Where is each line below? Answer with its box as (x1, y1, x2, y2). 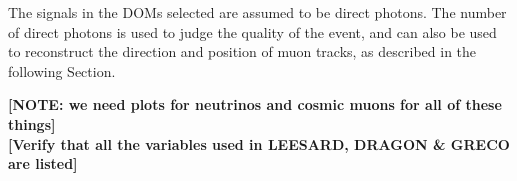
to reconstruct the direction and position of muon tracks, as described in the (8, 41, 477, 62)
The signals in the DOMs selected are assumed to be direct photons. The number (8, 2, 507, 22)
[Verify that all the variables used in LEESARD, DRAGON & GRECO (8, 133, 510, 154)
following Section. (8, 60, 116, 81)
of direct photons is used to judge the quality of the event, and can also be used (8, 21, 497, 42)
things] (8, 113, 56, 134)
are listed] (8, 153, 78, 174)
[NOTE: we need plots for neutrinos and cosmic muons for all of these (8, 94, 502, 115)
